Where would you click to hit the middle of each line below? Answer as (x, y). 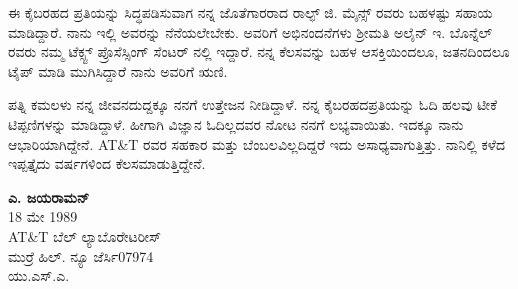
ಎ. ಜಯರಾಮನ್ (49, 196)
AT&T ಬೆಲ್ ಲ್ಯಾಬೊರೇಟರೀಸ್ (85, 235)
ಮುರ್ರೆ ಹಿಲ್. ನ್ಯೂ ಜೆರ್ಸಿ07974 (81, 255)
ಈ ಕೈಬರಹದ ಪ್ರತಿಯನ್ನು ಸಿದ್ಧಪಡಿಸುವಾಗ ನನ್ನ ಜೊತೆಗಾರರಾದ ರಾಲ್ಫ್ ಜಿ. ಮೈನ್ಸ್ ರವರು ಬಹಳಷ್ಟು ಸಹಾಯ (250, 12)
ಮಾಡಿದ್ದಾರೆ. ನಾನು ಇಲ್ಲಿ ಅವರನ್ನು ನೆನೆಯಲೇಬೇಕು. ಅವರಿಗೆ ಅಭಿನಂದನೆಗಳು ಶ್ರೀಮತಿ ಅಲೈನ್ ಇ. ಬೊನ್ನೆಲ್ (250, 31)
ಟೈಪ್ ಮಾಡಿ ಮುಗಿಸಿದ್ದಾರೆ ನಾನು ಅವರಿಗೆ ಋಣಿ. (118, 70)
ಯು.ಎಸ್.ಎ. (39, 275)
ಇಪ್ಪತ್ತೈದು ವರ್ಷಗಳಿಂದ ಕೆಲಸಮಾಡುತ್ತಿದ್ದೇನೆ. (107, 163)
